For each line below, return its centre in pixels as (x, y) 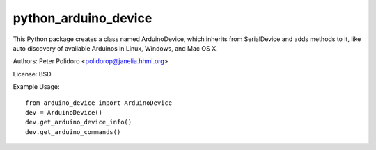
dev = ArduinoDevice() (64, 112)
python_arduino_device (83, 18)
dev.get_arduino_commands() (73, 132)
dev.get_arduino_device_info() (79, 122)
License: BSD (32, 74)
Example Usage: (36, 87)
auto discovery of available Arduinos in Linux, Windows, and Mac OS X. (116, 48)
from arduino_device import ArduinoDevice (99, 103)
